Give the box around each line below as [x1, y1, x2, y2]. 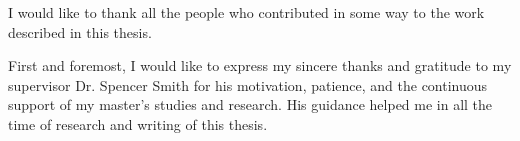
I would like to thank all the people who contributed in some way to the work [8, 2, 485, 22]
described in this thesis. [8, 21, 152, 42]
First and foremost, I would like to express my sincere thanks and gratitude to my [8, 55, 512, 76]
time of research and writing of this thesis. [8, 113, 268, 134]
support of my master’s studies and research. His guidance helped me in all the [8, 94, 493, 115]
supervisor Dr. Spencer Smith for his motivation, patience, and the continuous [8, 74, 488, 95]
